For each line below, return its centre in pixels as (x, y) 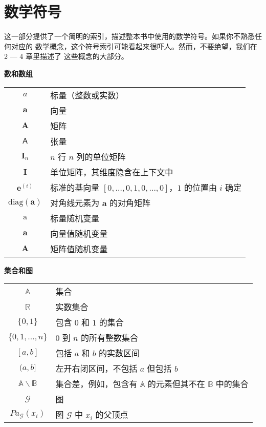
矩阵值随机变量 (79, 249)
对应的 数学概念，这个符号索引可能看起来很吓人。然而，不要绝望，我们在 (134, 46)
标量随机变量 (75, 218)
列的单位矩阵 (101, 156)
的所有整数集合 (110, 338)
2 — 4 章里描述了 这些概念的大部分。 (66, 56)
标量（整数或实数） (87, 95)
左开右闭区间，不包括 (96, 369)
